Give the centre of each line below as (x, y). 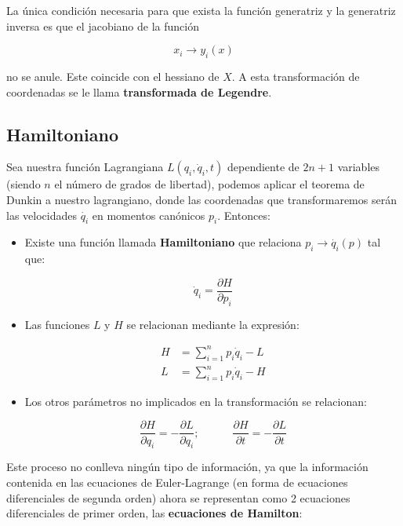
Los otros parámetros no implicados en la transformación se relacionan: (196, 401)
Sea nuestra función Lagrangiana (85, 167)
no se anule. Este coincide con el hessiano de (113, 76)
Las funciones (57, 324)
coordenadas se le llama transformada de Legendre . (139, 91)
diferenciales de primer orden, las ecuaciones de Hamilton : (154, 513)
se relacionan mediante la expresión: (213, 324)
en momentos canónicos (149, 215)
